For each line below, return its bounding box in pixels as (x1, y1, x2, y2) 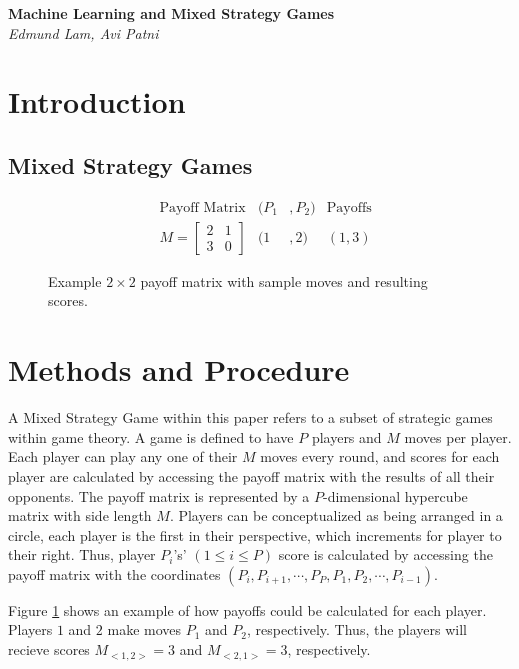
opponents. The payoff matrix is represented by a (8, 485, 310, 506)
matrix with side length (8, 505, 152, 526)
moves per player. (404, 426, 512, 447)
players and (311, 426, 382, 447)
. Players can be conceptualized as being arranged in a (169, 505, 503, 526)
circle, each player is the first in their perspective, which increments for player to (8, 524, 502, 545)
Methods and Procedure (8, 349, 350, 390)
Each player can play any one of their (8, 446, 238, 467)
